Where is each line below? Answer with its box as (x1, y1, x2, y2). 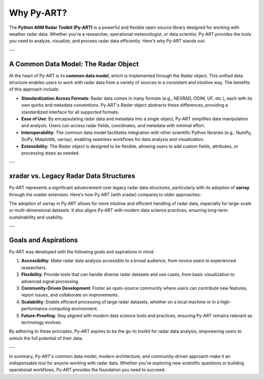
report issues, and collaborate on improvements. (21, 292, 119, 298)
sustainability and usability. (9, 214, 64, 220)
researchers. (21, 265, 47, 270)
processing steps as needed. (21, 150, 80, 156)
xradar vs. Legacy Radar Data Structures (9, 172, 135, 180)
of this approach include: (9, 86, 60, 92)
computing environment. (48, 306, 98, 312)
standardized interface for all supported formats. (21, 109, 119, 115)
